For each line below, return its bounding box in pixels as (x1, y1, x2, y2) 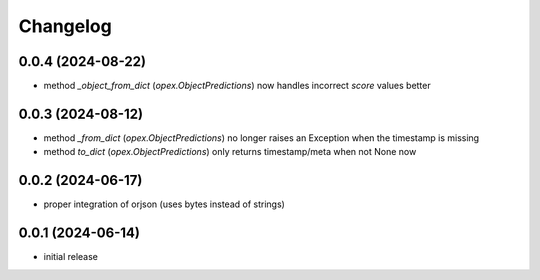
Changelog (18, 15, 112, 37)
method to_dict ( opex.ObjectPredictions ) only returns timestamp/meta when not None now (43, 146, 417, 158)
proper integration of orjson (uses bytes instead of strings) (43, 198, 285, 210)
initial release (43, 251, 99, 263)
